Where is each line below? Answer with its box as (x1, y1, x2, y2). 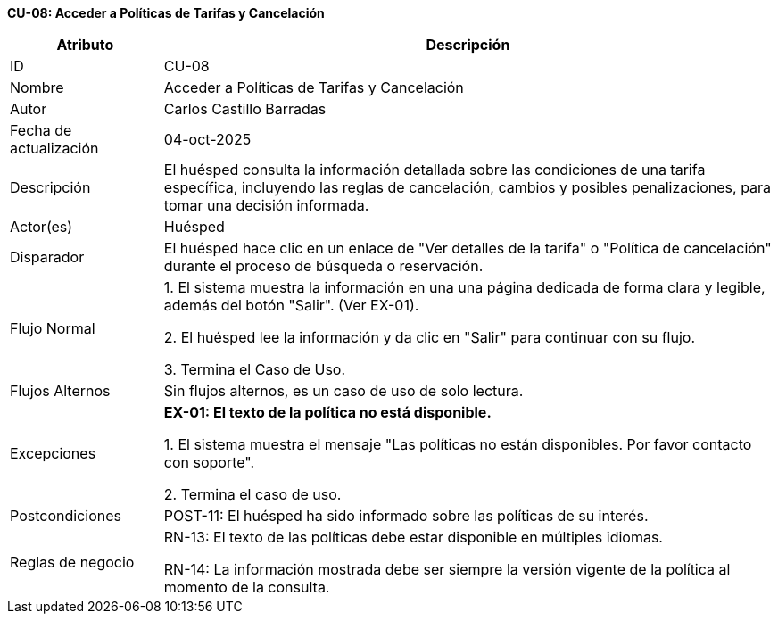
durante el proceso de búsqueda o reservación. (163, 257, 484, 275)
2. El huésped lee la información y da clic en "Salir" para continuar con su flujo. (163, 328, 695, 346)
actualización (10, 139, 99, 157)
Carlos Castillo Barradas (163, 100, 327, 118)
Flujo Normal (10, 319, 95, 337)
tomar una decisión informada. (163, 196, 369, 214)
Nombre (10, 79, 64, 96)
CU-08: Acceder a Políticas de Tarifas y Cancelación (7, 5, 325, 21)
